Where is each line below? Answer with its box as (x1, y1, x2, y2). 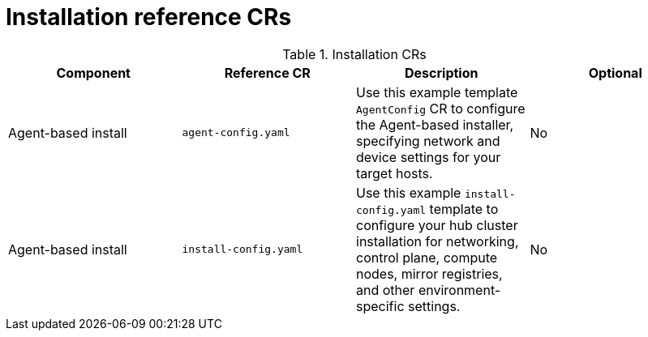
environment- (418, 281, 501, 298)
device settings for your (356, 148, 501, 165)
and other (356, 281, 415, 298)
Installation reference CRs (6, 3, 292, 31)
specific (356, 297, 405, 314)
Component (56, 64, 131, 81)
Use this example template (356, 83, 518, 100)
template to (429, 200, 499, 217)
